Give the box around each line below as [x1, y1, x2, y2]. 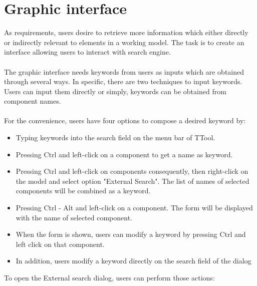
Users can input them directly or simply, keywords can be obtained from [4, 86, 226, 96]
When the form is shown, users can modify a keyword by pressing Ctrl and [16, 229, 246, 239]
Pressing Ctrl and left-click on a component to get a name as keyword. [16, 149, 233, 159]
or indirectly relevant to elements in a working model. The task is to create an [4, 37, 244, 47]
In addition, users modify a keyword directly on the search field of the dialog [16, 255, 251, 266]
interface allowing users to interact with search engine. [4, 47, 171, 57]
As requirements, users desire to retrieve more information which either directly [4, 27, 248, 38]
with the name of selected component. [16, 212, 133, 222]
